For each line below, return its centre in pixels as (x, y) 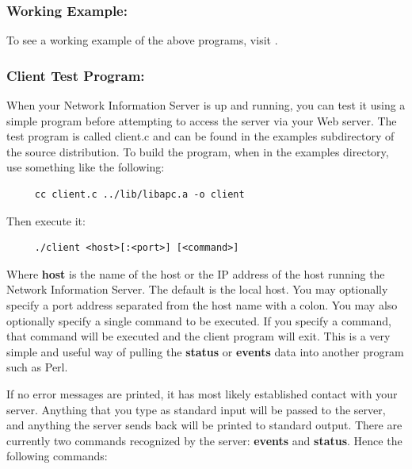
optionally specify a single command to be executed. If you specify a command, (199, 320)
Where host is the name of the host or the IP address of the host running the (196, 273)
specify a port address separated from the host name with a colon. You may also (202, 304)
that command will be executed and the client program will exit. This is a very (198, 336)
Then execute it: (46, 220)
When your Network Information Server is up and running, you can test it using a (206, 105)
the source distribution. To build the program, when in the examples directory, (198, 151)
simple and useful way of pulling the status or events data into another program (205, 351)
